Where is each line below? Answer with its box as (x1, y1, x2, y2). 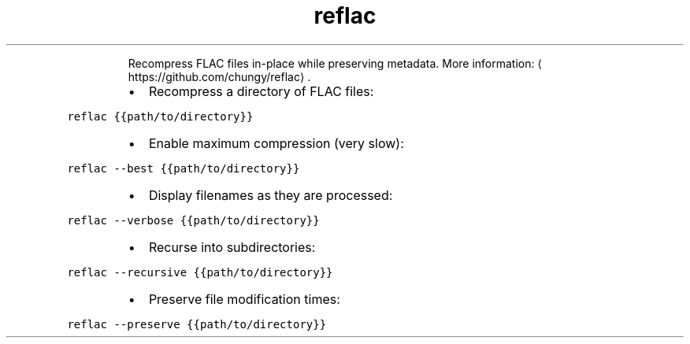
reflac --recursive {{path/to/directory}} (67, 265, 333, 279)
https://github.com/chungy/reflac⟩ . (128, 69, 311, 83)
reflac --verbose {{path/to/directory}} (67, 213, 320, 227)
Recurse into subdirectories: (148, 239, 316, 255)
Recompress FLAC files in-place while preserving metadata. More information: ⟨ (128, 56, 542, 70)
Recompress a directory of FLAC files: (148, 83, 374, 99)
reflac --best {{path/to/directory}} (67, 161, 300, 175)
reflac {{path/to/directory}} (67, 109, 254, 123)
